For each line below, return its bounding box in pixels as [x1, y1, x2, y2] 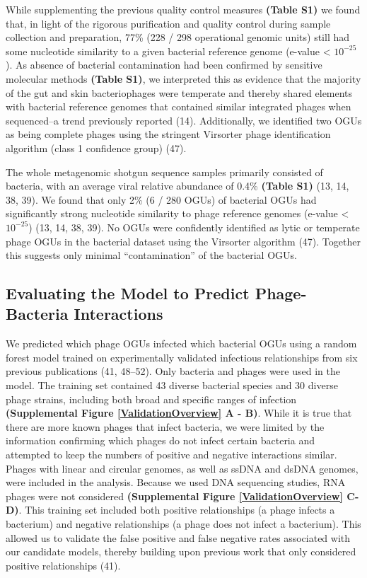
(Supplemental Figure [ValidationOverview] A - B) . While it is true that [6, 405, 352, 420]
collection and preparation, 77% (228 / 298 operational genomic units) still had [6, 30, 350, 45]
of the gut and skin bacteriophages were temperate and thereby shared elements [6, 85, 353, 100]
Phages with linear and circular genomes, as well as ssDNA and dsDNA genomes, [6, 461, 359, 475]
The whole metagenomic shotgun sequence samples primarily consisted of [6, 164, 323, 179]
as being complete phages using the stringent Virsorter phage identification [6, 127, 331, 141]
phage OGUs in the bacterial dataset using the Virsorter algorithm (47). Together [6, 233, 361, 248]
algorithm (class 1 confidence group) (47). [6, 140, 187, 155]
